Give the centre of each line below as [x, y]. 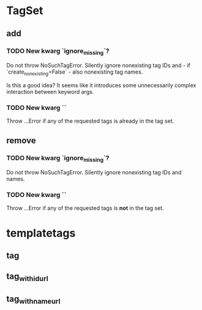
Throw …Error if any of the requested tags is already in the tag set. [90, 121]
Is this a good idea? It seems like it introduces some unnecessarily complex [101, 85]
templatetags [41, 233]
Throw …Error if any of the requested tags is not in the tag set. [85, 208]
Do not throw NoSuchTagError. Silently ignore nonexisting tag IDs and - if [99, 66]
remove [21, 140]
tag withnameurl [33, 300]
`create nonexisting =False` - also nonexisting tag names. [75, 72]
